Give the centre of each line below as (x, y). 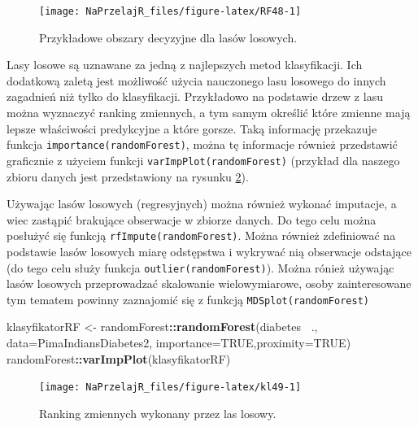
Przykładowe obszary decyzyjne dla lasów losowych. (168, 37)
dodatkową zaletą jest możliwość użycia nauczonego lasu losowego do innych (196, 80)
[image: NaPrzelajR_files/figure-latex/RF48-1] (170, 11)
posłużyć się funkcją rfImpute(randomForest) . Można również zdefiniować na (201, 235)
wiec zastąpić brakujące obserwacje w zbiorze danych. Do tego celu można (192, 219)
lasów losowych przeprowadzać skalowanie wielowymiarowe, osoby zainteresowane (209, 283)
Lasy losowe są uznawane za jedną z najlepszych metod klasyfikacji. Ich (185, 65)
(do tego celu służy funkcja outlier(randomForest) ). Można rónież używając (200, 267)
